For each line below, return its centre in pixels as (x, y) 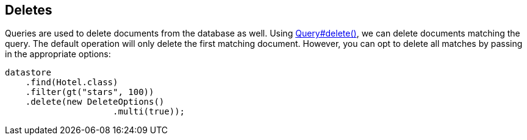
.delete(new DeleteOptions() (95, 102)
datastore (28, 73)
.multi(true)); (149, 112)
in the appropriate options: (58, 54)
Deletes (29, 10)
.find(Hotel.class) (72, 82)
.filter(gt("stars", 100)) (90, 92)
